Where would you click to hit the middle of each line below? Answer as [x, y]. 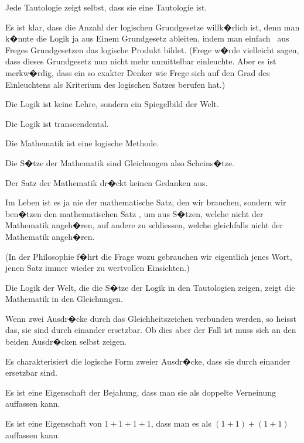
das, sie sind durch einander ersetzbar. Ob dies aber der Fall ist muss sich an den [151, 330]
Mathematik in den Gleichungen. [64, 299]
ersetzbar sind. [31, 372]
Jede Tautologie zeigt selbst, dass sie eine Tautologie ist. [106, 7]
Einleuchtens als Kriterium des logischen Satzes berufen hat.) [115, 84]
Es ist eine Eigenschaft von [54, 423]
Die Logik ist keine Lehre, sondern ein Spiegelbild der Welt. [112, 104]
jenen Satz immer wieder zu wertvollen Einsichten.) [98, 268]
